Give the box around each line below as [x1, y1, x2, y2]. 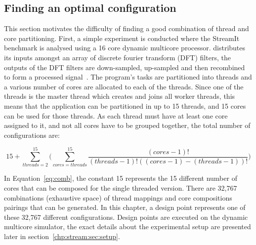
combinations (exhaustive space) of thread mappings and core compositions [4, 192, 232, 203]
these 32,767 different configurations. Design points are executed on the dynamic [4, 211, 248, 222]
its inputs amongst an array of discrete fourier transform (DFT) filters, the [4, 52, 231, 62]
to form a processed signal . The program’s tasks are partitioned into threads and [4, 72, 252, 82]
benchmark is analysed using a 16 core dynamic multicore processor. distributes [4, 42, 246, 53]
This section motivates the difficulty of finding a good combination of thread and [4, 23, 249, 34]
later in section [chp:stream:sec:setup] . [4, 231, 120, 242]
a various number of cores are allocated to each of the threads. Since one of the [4, 81, 244, 91]
